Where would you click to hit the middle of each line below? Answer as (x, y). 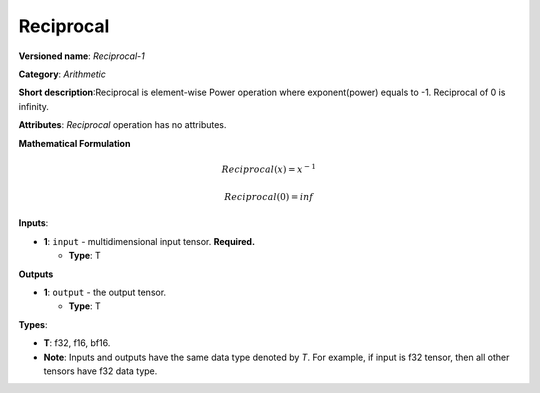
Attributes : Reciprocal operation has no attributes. (122, 125)
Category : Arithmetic (62, 74)
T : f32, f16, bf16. (77, 343)
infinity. (34, 106)
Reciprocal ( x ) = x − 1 (269, 168)
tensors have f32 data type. (100, 371)
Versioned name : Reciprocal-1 (81, 56)
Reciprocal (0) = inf (268, 197)
